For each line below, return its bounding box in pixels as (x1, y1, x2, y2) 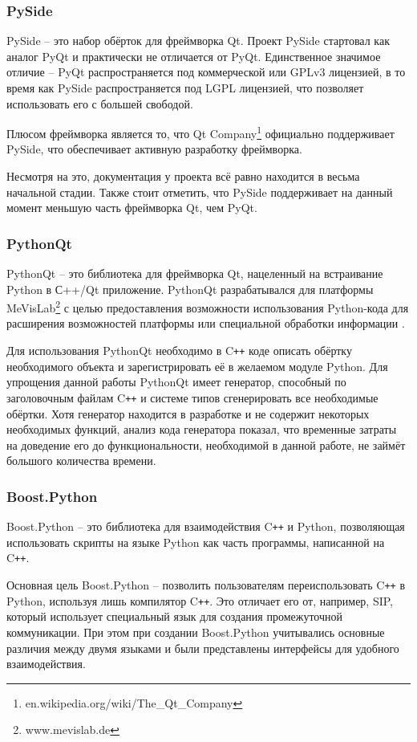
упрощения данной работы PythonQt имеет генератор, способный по (6, 373, 346, 390)
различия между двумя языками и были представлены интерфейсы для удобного (6, 639, 399, 656)
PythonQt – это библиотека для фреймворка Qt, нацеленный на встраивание (6, 265, 383, 282)
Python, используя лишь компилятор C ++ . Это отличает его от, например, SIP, (6, 592, 394, 609)
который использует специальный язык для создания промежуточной (6, 608, 343, 625)
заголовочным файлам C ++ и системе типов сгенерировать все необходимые (6, 389, 379, 406)
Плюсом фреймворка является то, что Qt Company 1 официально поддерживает (6, 123, 395, 141)
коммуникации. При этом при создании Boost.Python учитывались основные (6, 623, 385, 640)
